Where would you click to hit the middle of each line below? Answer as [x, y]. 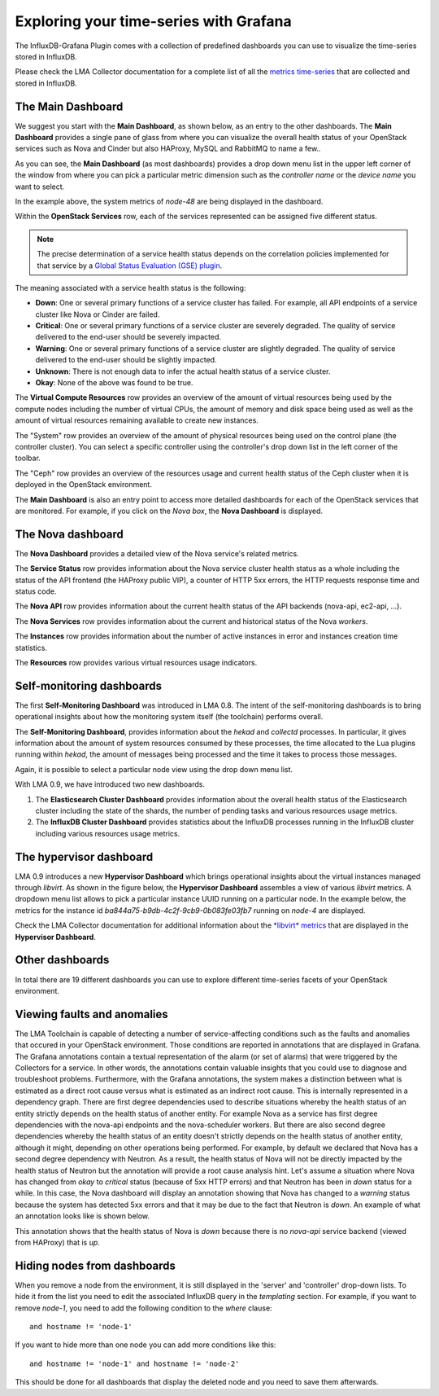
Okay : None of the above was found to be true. [114, 383]
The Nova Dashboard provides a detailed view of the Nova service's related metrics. [157, 553]
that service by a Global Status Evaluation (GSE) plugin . [130, 266]
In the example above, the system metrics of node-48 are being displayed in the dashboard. [169, 201]
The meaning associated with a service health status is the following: [130, 288]
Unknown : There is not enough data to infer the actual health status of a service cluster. [183, 371]
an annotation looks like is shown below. [83, 1216]
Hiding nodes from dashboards [96, 1265]
